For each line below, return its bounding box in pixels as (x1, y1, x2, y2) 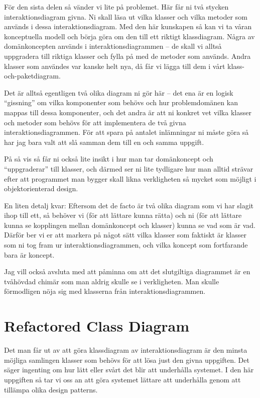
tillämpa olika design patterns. (4, 384, 98, 394)
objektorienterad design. (4, 183, 78, 194)
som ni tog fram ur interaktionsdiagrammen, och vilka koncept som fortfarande (4, 240, 248, 250)
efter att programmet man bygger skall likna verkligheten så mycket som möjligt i (4, 173, 256, 184)
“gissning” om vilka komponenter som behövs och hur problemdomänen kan (4, 97, 238, 108)
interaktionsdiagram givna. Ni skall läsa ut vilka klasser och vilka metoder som (4, 11, 247, 22)
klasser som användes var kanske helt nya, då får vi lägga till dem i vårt (4, 60, 225, 71)
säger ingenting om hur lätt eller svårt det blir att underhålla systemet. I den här (4, 364, 254, 375)
